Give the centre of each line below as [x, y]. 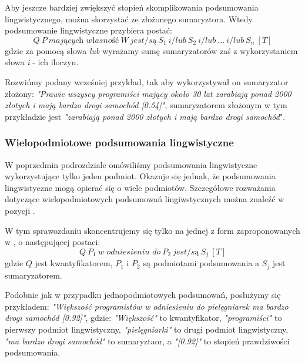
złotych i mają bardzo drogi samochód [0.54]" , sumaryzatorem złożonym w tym [146, 105]
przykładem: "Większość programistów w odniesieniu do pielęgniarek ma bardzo [147, 306]
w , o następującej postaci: [53, 242]
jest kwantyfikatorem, [74, 263]
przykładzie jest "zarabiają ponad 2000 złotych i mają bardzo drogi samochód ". [145, 116]
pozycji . [20, 210]
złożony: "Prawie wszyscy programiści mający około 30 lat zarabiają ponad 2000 [148, 93]
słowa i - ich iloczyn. [42, 62]
